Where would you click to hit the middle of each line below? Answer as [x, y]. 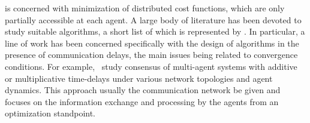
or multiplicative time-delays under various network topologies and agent [139, 78]
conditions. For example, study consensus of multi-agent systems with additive [151, 66]
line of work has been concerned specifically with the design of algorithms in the [152, 43]
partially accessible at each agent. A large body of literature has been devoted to [153, 19]
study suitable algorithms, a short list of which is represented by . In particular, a [155, 31]
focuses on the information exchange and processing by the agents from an [142, 101]
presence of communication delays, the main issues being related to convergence [151, 55]
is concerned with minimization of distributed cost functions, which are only [145, 8]
